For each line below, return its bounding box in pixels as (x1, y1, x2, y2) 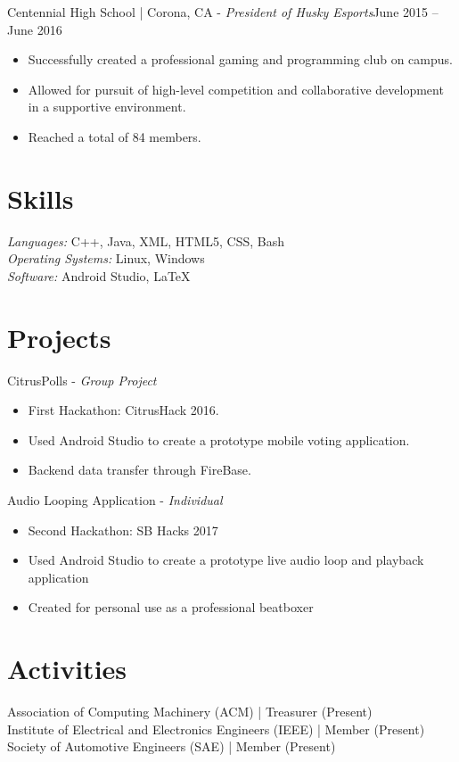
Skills (7, 179, 74, 216)
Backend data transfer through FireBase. (28, 460, 251, 479)
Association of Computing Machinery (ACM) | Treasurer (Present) (7, 702, 373, 721)
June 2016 (7, 20, 62, 38)
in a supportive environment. (28, 97, 186, 116)
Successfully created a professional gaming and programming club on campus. (28, 50, 453, 69)
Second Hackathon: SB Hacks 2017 (28, 520, 218, 539)
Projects (7, 319, 111, 355)
